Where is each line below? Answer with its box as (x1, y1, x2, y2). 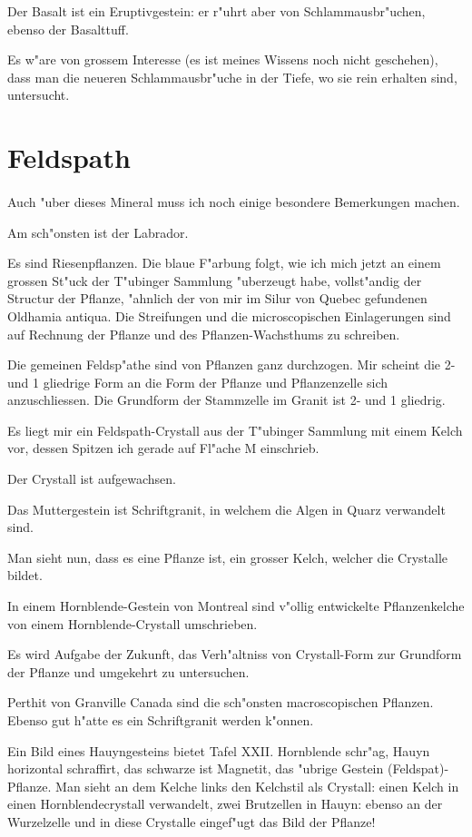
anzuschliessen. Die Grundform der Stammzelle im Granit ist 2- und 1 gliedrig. (7, 390, 446, 409)
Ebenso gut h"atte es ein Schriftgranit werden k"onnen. (7, 711, 314, 729)
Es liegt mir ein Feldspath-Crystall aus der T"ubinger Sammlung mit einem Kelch (7, 420, 463, 439)
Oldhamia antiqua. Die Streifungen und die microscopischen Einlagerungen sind (7, 306, 451, 325)
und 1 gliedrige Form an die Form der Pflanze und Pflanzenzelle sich (7, 372, 388, 391)
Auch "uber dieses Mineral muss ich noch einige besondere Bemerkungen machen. (7, 192, 460, 211)
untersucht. (7, 85, 70, 104)
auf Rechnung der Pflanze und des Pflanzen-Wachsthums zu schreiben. (7, 324, 400, 343)
